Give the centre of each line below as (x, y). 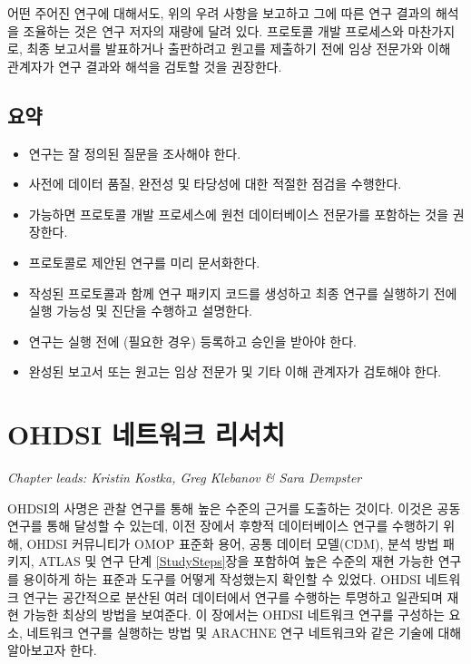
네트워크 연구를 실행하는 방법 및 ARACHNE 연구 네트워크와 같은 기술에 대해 (244, 632)
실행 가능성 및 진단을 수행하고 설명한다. (140, 311)
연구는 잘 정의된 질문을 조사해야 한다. (135, 153)
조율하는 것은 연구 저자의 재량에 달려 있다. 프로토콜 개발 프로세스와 (213, 30)
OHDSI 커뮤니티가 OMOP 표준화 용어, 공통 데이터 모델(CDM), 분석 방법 (233, 543)
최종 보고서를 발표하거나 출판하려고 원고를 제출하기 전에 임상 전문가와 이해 (239, 49)
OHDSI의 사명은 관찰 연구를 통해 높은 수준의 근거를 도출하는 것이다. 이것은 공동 (234, 508)
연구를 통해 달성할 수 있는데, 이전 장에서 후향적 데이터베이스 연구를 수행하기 (223, 526)
